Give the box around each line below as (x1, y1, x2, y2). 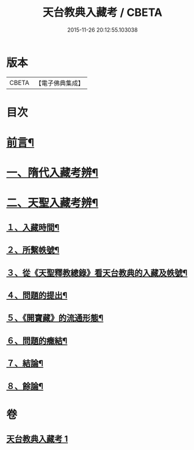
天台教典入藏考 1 (6, 434, 68, 445)
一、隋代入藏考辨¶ (6, 166, 99, 180)
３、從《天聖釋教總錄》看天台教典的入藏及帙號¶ (6, 267, 188, 278)
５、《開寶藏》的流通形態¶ (6, 313, 104, 324)
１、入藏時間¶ (6, 222, 60, 233)
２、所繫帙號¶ (6, 245, 60, 255)
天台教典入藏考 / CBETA (42, 5, 163, 20)
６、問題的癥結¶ (6, 335, 68, 346)
